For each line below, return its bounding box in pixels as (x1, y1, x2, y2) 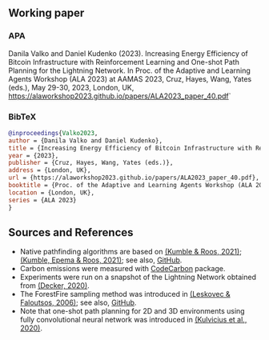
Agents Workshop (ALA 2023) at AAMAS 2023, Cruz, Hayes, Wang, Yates (8, 74, 252, 83)
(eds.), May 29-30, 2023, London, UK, (8, 82, 134, 92)
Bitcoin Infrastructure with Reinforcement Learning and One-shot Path (8, 57, 240, 66)
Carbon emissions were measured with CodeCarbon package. (19, 264, 226, 274)
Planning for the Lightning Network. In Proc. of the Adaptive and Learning (8, 66, 251, 75)
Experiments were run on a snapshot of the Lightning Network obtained (19, 272, 256, 282)
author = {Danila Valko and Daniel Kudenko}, (8, 136, 163, 145)
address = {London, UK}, (8, 166, 91, 174)
